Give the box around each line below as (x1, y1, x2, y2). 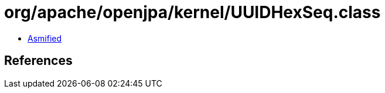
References (4, 53, 73, 68)
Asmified (28, 33, 62, 43)
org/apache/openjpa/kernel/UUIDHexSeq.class (4, 2, 381, 22)
